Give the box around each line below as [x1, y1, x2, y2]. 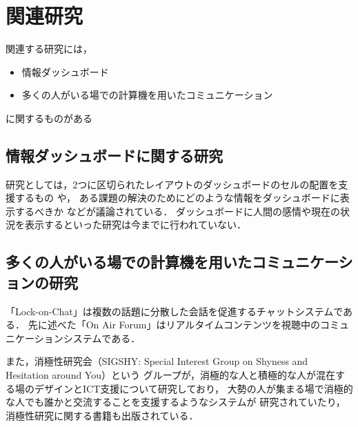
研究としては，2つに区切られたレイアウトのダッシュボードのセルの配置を [6, 177, 339, 191]
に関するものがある [6, 110, 92, 125]
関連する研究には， [6, 41, 92, 56]
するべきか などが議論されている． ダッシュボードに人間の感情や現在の [14, 203, 340, 218]
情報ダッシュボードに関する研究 [6, 144, 223, 166]
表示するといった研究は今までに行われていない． [24, 217, 246, 232]
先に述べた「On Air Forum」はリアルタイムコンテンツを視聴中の [28, 317, 321, 332]
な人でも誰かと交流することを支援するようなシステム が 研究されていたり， [6, 395, 346, 409]
